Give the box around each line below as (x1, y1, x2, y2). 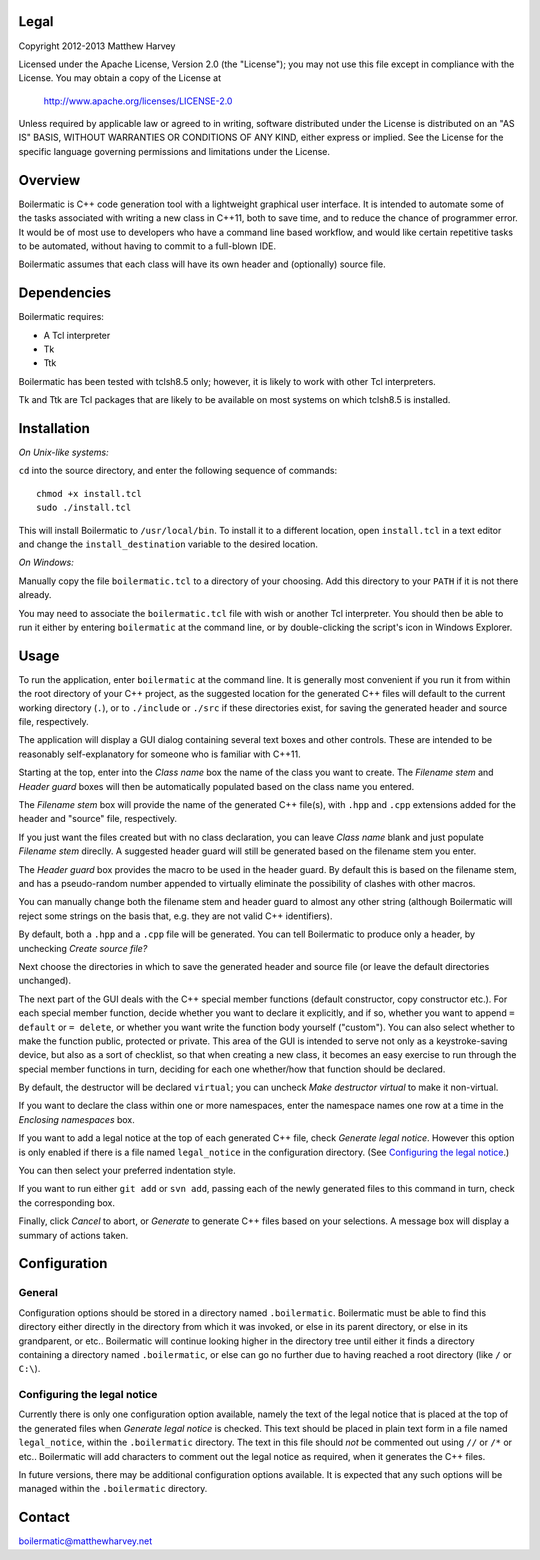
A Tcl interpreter (43, 329, 111, 341)
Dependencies (18, 285, 112, 302)
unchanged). (18, 975, 72, 987)
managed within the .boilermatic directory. (18, 1483, 208, 1495)
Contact (18, 1509, 70, 1526)
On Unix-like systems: (18, 446, 109, 459)
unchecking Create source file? (18, 942, 148, 954)
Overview (18, 171, 81, 189)
